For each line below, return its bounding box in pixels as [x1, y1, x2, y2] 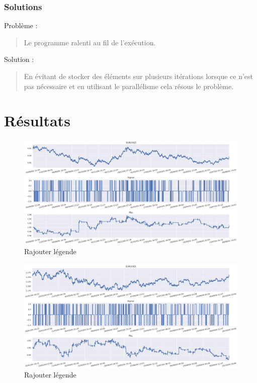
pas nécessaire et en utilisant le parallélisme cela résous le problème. [24, 81, 234, 91]
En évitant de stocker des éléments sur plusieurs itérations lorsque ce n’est [24, 71, 253, 81]
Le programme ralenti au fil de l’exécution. [24, 37, 156, 47]
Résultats [4, 110, 70, 131]
